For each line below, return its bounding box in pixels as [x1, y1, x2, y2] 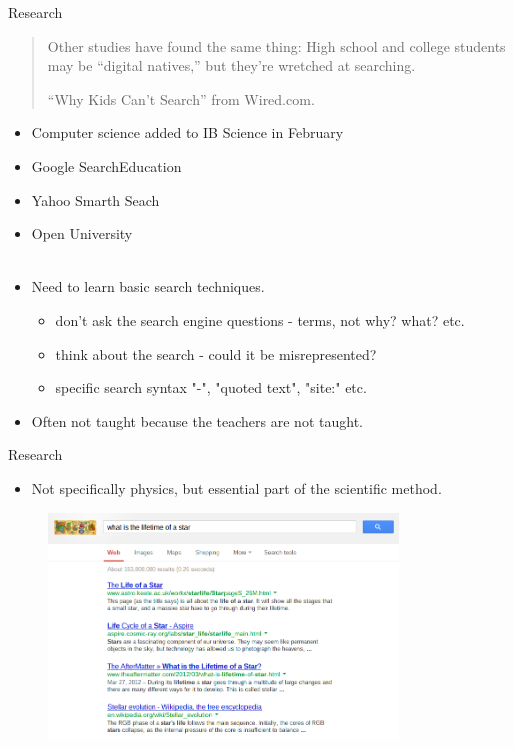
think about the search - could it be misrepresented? [55, 343, 377, 364]
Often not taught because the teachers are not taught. [31, 410, 363, 431]
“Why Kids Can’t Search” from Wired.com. [47, 88, 315, 109]
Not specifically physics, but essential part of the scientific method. [31, 477, 442, 498]
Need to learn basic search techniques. [31, 276, 265, 297]
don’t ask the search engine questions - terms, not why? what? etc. [55, 309, 465, 330]
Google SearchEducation [31, 155, 182, 176]
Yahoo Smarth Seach [31, 189, 160, 210]
